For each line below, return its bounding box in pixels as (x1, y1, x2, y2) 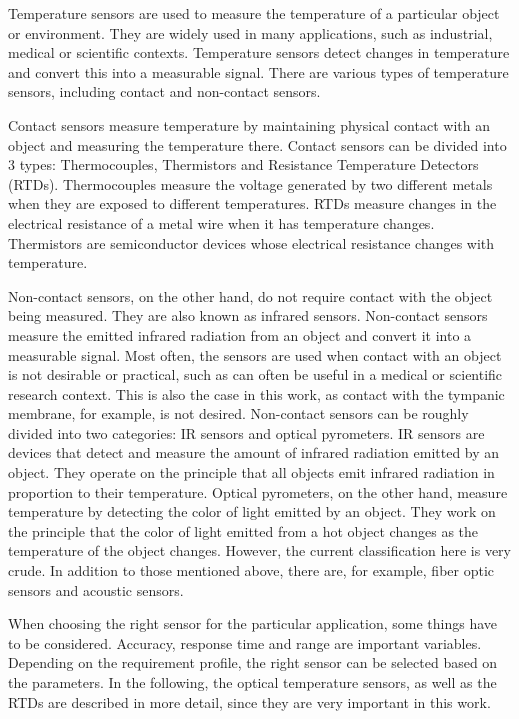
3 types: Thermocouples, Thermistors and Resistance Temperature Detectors (8, 154, 479, 175)
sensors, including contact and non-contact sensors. (8, 81, 321, 102)
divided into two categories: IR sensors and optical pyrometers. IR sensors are (8, 422, 485, 443)
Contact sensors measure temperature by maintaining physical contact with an (8, 114, 490, 135)
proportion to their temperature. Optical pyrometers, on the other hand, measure (8, 481, 508, 502)
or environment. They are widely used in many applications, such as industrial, (8, 22, 493, 43)
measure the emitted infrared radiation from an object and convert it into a (8, 324, 472, 345)
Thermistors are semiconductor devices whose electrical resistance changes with (8, 232, 495, 253)
